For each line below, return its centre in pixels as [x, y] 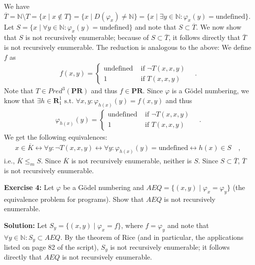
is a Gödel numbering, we [210, 91]
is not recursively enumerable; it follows [170, 247]
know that [19, 100]
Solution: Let [26, 225]
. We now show [219, 26]
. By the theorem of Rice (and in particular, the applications [152, 237]
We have [17, 6]
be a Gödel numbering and [103, 187]
